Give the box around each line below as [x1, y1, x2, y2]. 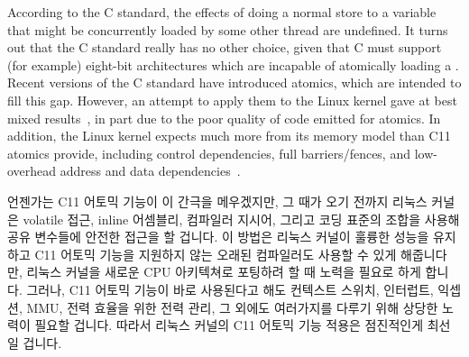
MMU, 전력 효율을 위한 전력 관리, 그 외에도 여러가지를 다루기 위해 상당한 [26, 297, 438, 316]
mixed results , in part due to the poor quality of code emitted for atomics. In [7, 108, 441, 127]
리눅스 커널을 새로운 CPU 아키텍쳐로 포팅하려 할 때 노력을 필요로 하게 [26, 262, 421, 281]
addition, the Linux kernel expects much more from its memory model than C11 [7, 126, 451, 145]
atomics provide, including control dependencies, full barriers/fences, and [7, 143, 410, 162]
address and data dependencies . [60, 161, 241, 180]
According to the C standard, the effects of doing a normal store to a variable [7, 3, 437, 21]
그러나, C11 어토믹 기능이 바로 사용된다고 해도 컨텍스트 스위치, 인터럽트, [26, 279, 434, 298]
